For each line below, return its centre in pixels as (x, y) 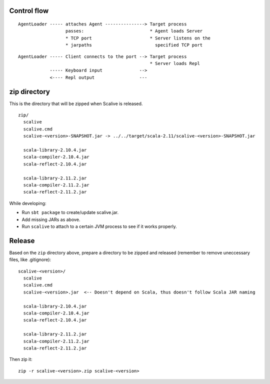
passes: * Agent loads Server (134, 31)
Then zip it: (21, 359)
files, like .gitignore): (30, 259)
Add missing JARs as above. (51, 219)
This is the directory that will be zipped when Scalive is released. (76, 103)
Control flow (29, 11)
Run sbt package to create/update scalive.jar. (70, 212)
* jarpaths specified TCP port (134, 45)
